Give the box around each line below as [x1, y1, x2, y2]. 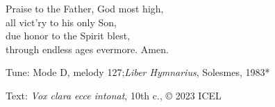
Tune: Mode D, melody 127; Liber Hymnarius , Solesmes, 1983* [6, 65, 270, 79]
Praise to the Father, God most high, [6, 1, 164, 15]
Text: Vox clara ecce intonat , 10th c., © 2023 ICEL [6, 88, 222, 102]
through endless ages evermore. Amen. [6, 41, 169, 56]
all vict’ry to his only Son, [6, 14, 117, 29]
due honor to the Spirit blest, [6, 28, 131, 43]
